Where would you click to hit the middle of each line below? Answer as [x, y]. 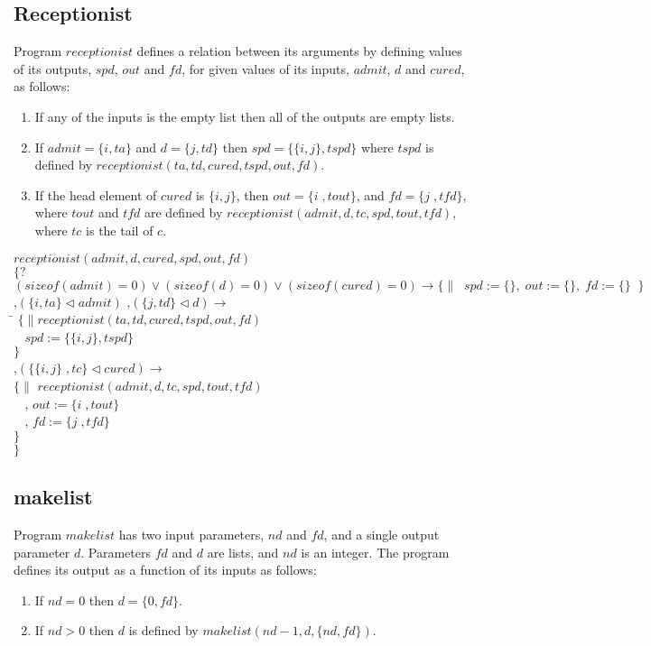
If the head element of [96, 194]
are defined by [184, 212]
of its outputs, [53, 68]
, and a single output [381, 534]
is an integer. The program [375, 552]
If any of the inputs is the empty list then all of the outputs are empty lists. [245, 116]
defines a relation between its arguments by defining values [299, 51]
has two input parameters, [191, 534]
